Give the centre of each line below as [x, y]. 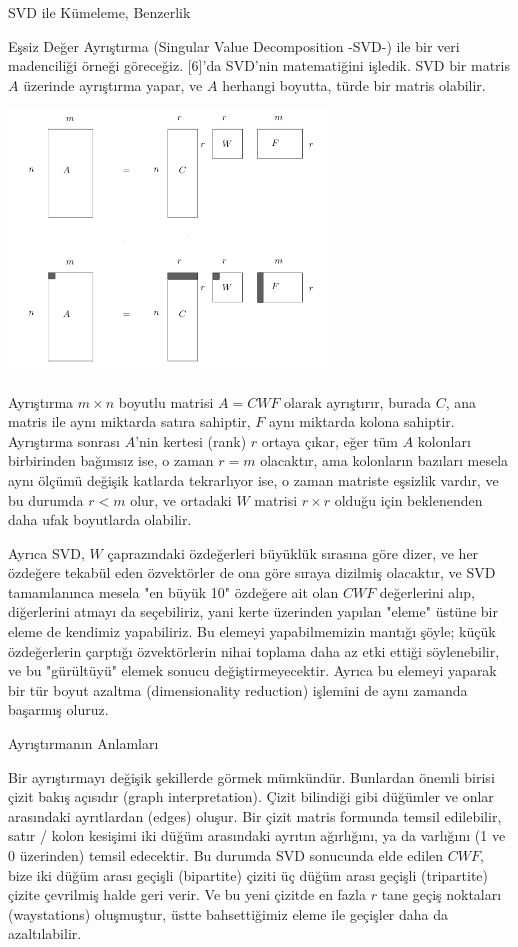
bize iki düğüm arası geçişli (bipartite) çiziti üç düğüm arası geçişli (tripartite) [248, 874]
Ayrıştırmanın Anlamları [83, 743]
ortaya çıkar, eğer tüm [330, 440]
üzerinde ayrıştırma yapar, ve [113, 84]
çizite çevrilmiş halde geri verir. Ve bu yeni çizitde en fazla [187, 894]
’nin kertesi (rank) [191, 440]
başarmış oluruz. [58, 709]
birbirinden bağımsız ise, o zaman [111, 460]
